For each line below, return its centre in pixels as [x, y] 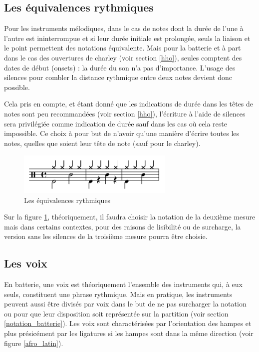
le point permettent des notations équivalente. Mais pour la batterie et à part [123, 48]
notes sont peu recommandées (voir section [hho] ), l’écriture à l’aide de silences [125, 113]
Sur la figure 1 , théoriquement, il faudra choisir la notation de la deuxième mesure [130, 217]
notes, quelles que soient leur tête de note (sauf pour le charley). [102, 143]
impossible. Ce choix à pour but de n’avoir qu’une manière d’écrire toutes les [122, 133]
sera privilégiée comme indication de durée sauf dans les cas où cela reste [116, 123]
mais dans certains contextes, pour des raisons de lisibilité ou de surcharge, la [123, 226]
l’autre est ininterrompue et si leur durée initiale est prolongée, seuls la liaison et [127, 38]
